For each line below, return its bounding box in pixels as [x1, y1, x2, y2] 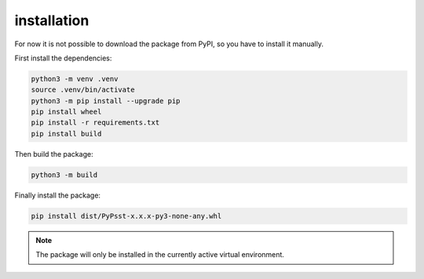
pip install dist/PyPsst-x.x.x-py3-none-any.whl [31, 212, 222, 220]
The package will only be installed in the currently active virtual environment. [35, 250, 284, 259]
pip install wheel [31, 107, 102, 117]
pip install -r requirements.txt [31, 118, 160, 127]
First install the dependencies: [14, 53, 112, 63]
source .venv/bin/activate [31, 85, 135, 94]
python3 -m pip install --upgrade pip [31, 96, 181, 105]
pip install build [31, 129, 102, 138]
